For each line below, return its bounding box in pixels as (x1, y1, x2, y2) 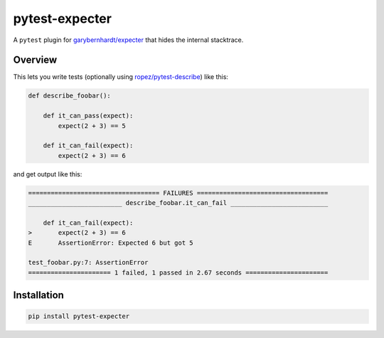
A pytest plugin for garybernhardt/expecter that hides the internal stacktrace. (13, 36, 244, 44)
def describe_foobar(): (28, 92, 112, 100)
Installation (13, 289, 64, 302)
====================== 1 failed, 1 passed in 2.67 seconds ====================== (28, 268, 329, 277)
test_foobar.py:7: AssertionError (28, 258, 149, 267)
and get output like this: (13, 169, 82, 178)
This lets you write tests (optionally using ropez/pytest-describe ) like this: (13, 73, 229, 81)
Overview (13, 54, 58, 66)
